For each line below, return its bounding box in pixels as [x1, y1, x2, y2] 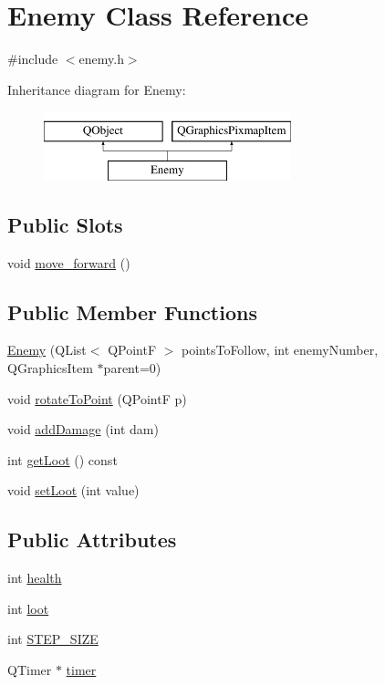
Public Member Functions [7, 297, 257, 326]
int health [7, 568, 62, 587]
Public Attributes [7, 525, 177, 554]
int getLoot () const [7, 450, 118, 469]
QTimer [7, 660, 52, 680]
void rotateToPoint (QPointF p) [7, 389, 187, 408]
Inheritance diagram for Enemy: [7, 79, 186, 99]
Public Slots [7, 210, 123, 238]
